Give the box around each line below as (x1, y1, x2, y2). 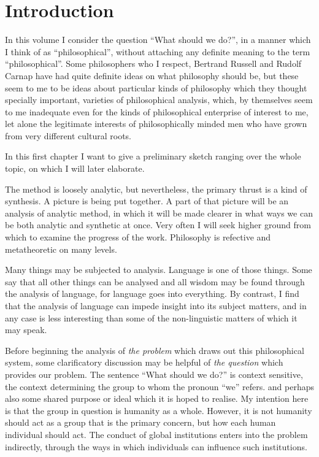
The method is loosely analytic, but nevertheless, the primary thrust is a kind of (5, 182, 307, 195)
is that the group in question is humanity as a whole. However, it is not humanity (5, 404, 312, 417)
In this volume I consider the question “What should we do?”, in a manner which (5, 33, 311, 46)
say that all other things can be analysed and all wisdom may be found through (5, 275, 305, 288)
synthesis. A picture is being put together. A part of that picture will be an (5, 194, 289, 207)
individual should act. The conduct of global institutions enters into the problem (5, 428, 308, 440)
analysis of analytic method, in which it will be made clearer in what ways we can (5, 206, 313, 219)
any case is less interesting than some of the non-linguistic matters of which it (5, 311, 298, 324)
